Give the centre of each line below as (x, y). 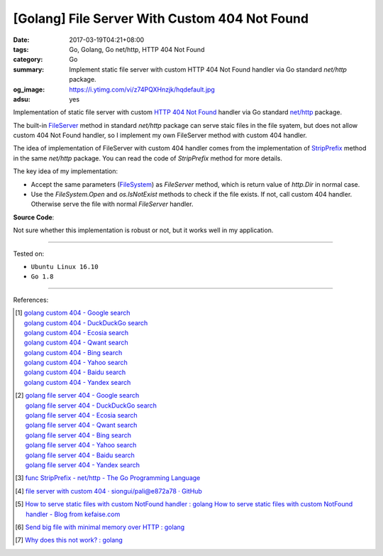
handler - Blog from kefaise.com (73, 514)
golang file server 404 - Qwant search (81, 425)
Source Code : (34, 217)
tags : (21, 49)
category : (28, 60)
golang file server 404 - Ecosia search (81, 415)
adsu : (22, 99)
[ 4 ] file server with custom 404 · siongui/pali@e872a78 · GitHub (109, 491)
